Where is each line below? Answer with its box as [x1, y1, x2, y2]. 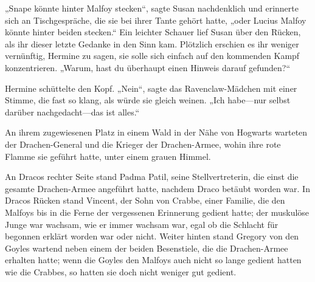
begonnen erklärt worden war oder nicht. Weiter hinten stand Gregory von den [5, 230, 299, 242]
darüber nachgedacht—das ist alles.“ [5, 105, 140, 118]
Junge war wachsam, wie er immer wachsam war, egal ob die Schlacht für [5, 218, 279, 230]
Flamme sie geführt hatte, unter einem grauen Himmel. [5, 150, 211, 162]
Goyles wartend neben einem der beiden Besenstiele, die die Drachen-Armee [5, 241, 288, 254]
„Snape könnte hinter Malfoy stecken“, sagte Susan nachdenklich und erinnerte [5, 2, 299, 14]
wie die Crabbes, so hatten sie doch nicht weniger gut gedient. [5, 265, 237, 278]
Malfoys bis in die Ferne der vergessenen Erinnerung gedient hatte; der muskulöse [5, 205, 310, 218]
